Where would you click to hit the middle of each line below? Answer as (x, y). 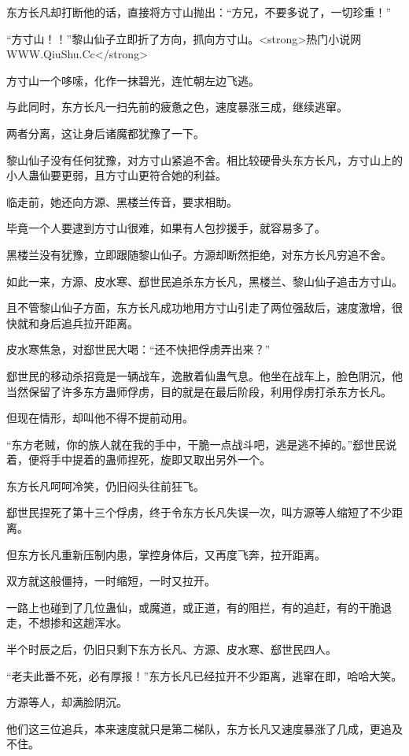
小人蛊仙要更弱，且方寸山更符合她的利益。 (116, 175)
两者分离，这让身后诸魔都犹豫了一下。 (105, 133)
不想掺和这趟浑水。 (77, 623)
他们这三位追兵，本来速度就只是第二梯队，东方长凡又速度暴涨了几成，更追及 (204, 728)
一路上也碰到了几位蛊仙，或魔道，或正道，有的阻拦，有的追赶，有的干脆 (193, 607)
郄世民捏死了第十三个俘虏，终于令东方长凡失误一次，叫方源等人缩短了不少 (199, 512)
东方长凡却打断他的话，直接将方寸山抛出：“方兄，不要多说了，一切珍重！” (199, 12)
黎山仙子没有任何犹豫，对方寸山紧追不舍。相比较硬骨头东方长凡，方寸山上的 (204, 159)
